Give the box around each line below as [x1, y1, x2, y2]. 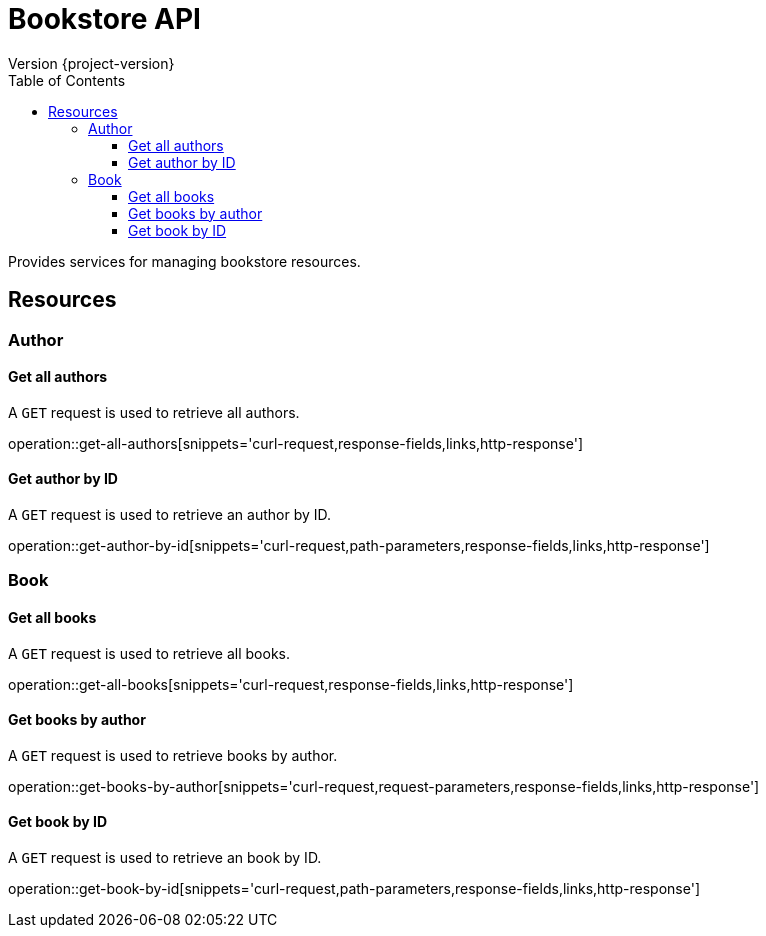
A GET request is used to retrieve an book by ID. [8, 849, 322, 867]
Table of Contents [8, 71, 126, 89]
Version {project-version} [8, 54, 175, 72]
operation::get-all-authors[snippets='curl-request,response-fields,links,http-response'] [8, 434, 583, 452]
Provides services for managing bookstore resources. [8, 252, 361, 270]
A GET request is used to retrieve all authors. [8, 403, 300, 421]
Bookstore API [8, 2, 201, 36]
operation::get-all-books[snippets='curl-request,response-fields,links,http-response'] [8, 675, 574, 693]
